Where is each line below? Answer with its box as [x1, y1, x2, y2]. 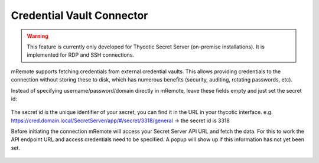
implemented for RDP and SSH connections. [27, 51, 135, 58]
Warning [27, 32, 48, 40]
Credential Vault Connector [11, 9, 148, 22]
